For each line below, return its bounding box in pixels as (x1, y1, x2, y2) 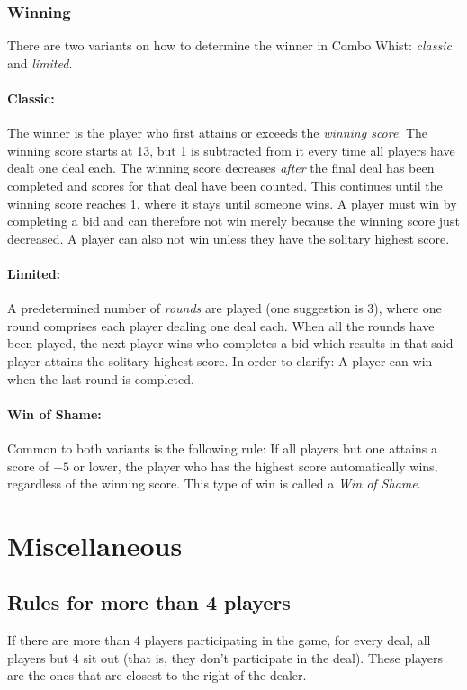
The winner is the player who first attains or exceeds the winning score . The (7, 123, 428, 142)
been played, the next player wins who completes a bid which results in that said (7, 334, 454, 353)
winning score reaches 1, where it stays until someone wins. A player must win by (7, 193, 457, 212)
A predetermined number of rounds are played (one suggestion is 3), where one (7, 299, 442, 318)
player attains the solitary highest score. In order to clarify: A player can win (7, 351, 433, 370)
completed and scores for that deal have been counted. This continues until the (7, 175, 443, 194)
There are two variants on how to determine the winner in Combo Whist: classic (7, 36, 452, 55)
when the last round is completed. (7, 369, 194, 388)
